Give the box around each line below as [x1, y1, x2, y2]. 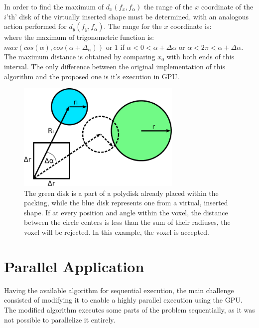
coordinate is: [170, 21, 212, 31]
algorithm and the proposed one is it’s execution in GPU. [4, 71, 179, 81]
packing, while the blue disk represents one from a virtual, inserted [24, 197, 228, 208]
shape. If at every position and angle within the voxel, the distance [24, 207, 228, 217]
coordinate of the [201, 1, 254, 11]
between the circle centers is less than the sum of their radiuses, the [24, 217, 231, 227]
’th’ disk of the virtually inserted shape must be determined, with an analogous [6, 11, 249, 21]
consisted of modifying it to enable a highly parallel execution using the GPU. [4, 295, 243, 305]
